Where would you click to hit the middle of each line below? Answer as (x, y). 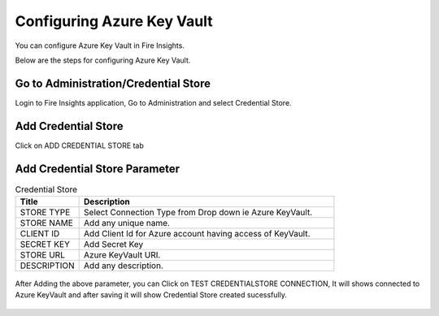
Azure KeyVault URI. (122, 255)
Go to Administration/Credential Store (113, 83)
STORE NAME (46, 223)
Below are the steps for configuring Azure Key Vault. (103, 60)
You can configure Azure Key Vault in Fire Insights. (100, 45)
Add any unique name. (127, 223)
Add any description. (124, 266)
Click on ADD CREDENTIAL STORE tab (79, 145)
